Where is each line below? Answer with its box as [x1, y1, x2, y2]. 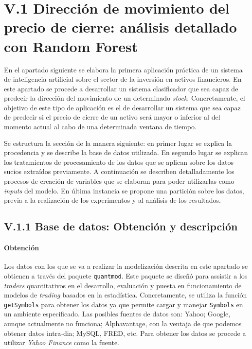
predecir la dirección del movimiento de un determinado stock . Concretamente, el [4, 93, 245, 103]
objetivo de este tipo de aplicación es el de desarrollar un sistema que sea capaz [4, 102, 241, 112]
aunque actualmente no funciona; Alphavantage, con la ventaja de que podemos [4, 318, 242, 329]
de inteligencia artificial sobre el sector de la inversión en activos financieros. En [4, 74, 242, 84]
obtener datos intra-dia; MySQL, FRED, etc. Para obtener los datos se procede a [4, 328, 246, 338]
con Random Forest [4, 36, 138, 56]
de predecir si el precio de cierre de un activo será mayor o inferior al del [4, 112, 220, 122]
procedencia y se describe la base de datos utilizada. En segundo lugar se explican [4, 147, 248, 157]
